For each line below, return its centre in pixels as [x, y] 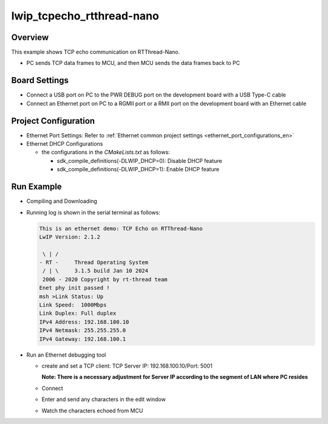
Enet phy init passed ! [75, 288]
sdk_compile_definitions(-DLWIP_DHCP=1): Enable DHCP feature [138, 169]
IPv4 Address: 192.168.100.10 [84, 322]
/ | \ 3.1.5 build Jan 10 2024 [96, 271]
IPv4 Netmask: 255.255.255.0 [83, 330]
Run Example [36, 187]
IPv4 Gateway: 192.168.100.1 [83, 339]
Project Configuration [53, 121]
